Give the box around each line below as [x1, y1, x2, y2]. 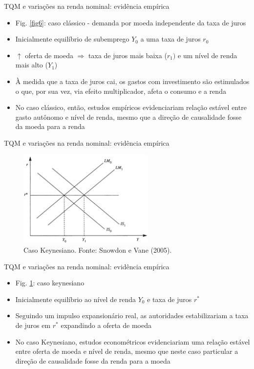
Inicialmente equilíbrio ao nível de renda [15, 294, 136, 304]
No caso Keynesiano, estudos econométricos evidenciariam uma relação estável [15, 336, 250, 347]
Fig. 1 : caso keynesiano [15, 278, 85, 288]
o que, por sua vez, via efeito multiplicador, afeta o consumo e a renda [15, 86, 226, 96]
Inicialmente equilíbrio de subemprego [15, 34, 129, 44]
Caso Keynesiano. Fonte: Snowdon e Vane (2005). [23, 244, 172, 255]
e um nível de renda [178, 50, 237, 60]
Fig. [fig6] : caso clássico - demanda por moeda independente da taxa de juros [15, 17, 246, 27]
